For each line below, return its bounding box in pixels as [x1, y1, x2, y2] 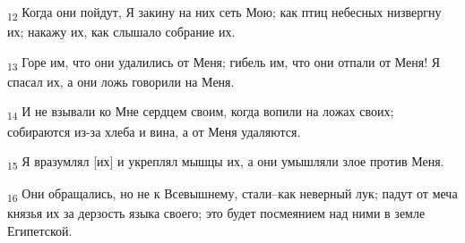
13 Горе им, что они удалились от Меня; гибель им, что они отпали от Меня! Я [7, 52, 441, 73]
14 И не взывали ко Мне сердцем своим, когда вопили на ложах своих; [7, 102, 394, 123]
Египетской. [7, 222, 73, 239]
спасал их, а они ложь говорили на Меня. [7, 71, 235, 90]
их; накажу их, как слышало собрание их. [7, 22, 236, 41]
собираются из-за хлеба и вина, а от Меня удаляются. [7, 121, 301, 140]
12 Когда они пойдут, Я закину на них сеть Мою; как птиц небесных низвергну [7, 3, 442, 23]
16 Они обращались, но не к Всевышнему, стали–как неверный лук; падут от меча [7, 184, 458, 205]
